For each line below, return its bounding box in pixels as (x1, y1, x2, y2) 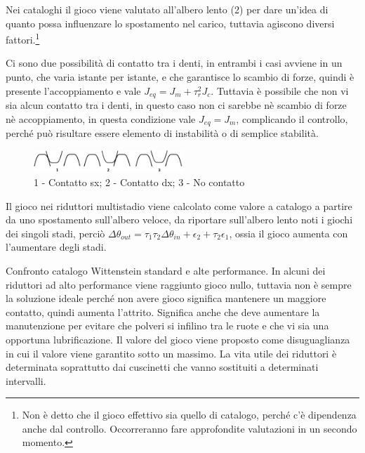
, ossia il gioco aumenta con (229, 225, 348, 240)
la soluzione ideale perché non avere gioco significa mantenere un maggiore (6, 291, 326, 306)
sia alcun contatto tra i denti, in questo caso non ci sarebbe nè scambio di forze (6, 98, 347, 112)
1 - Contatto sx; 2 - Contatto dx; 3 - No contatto (34, 174, 245, 189)
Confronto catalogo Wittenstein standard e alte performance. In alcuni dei (6, 263, 326, 277)
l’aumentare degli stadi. (6, 239, 107, 254)
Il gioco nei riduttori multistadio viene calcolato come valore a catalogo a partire (6, 198, 352, 213)
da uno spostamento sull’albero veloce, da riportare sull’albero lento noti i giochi (6, 212, 353, 227)
